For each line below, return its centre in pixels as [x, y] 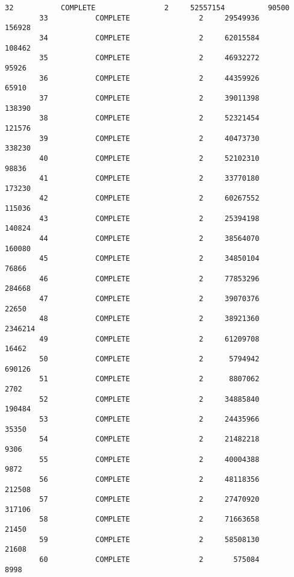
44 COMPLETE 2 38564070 [149, 239]
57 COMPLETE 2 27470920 [149, 500]
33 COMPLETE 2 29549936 [149, 18]
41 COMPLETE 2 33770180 [149, 179]
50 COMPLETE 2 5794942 [149, 359]
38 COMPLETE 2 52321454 [149, 118]
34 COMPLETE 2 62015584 [149, 38]
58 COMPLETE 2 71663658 [149, 519]
